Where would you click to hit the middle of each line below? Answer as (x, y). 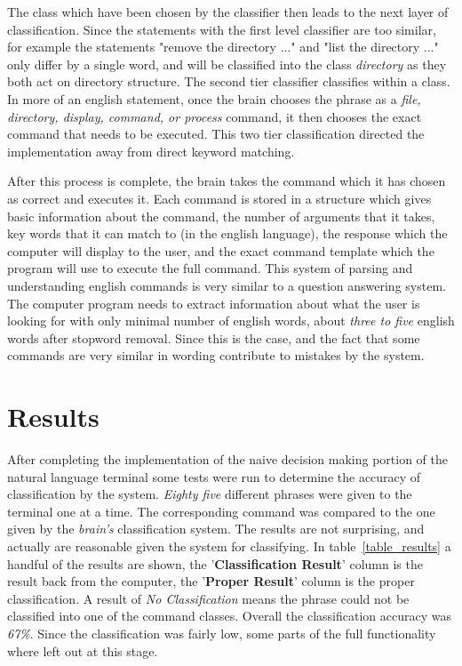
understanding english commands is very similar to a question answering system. (227, 285)
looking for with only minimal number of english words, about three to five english (231, 321)
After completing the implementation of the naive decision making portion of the (228, 459)
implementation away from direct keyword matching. (151, 151)
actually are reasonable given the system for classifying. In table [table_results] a (229, 546)
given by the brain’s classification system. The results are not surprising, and (216, 529)
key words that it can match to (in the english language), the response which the (227, 233)
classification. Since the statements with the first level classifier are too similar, (222, 29)
